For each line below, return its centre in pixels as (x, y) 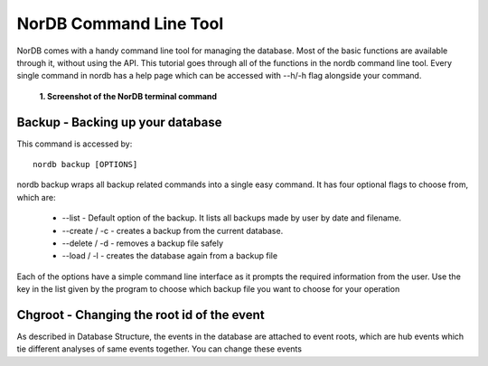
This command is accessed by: (75, 144)
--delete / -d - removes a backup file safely (143, 243)
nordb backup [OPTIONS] (85, 164)
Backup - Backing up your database (119, 122)
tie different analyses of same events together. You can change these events (160, 349)
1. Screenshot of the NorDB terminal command (128, 96)
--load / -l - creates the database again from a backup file (170, 256)
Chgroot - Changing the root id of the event (141, 315)
